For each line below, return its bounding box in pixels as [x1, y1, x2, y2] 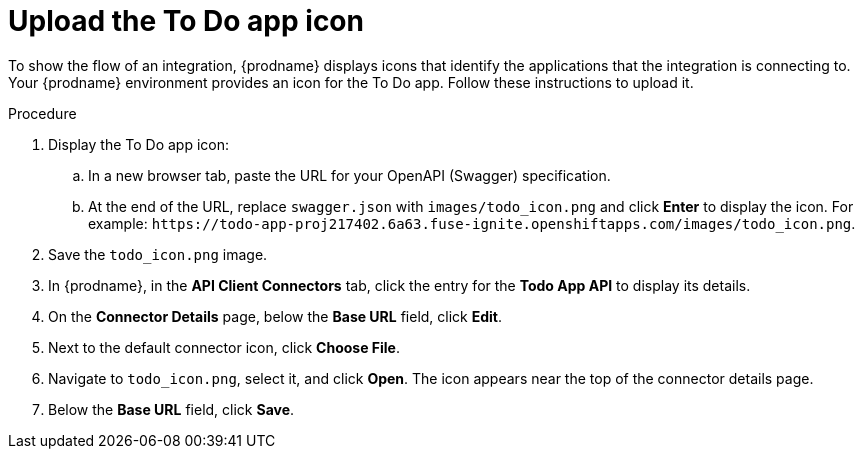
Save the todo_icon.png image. [48, 245, 268, 263]
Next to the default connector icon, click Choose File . [48, 338, 401, 356]
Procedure [8, 104, 77, 122]
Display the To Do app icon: [48, 135, 230, 153]
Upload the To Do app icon [8, 4, 364, 38]
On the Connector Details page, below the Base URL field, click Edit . [48, 307, 503, 325]
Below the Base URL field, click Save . [48, 400, 295, 418]
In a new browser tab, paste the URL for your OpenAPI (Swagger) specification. [88, 166, 611, 184]
